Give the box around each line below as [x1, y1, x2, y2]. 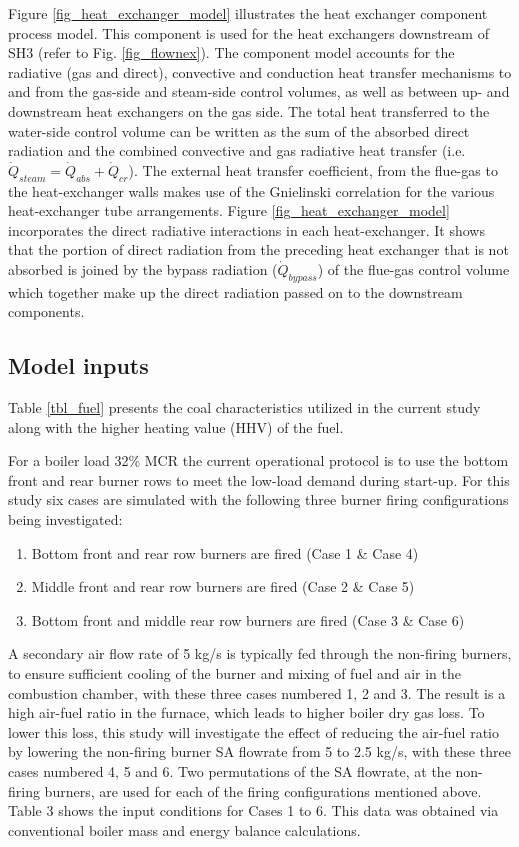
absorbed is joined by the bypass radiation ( [8, 258, 278, 279]
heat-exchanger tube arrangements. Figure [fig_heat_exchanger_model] [8, 200, 450, 221]
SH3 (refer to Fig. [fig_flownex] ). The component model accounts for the [8, 42, 455, 63]
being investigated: [8, 509, 123, 530]
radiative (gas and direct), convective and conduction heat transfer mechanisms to [8, 61, 512, 82]
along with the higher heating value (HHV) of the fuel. [8, 416, 344, 437]
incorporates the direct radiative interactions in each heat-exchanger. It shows [8, 219, 485, 240]
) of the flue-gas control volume [317, 258, 510, 279]
